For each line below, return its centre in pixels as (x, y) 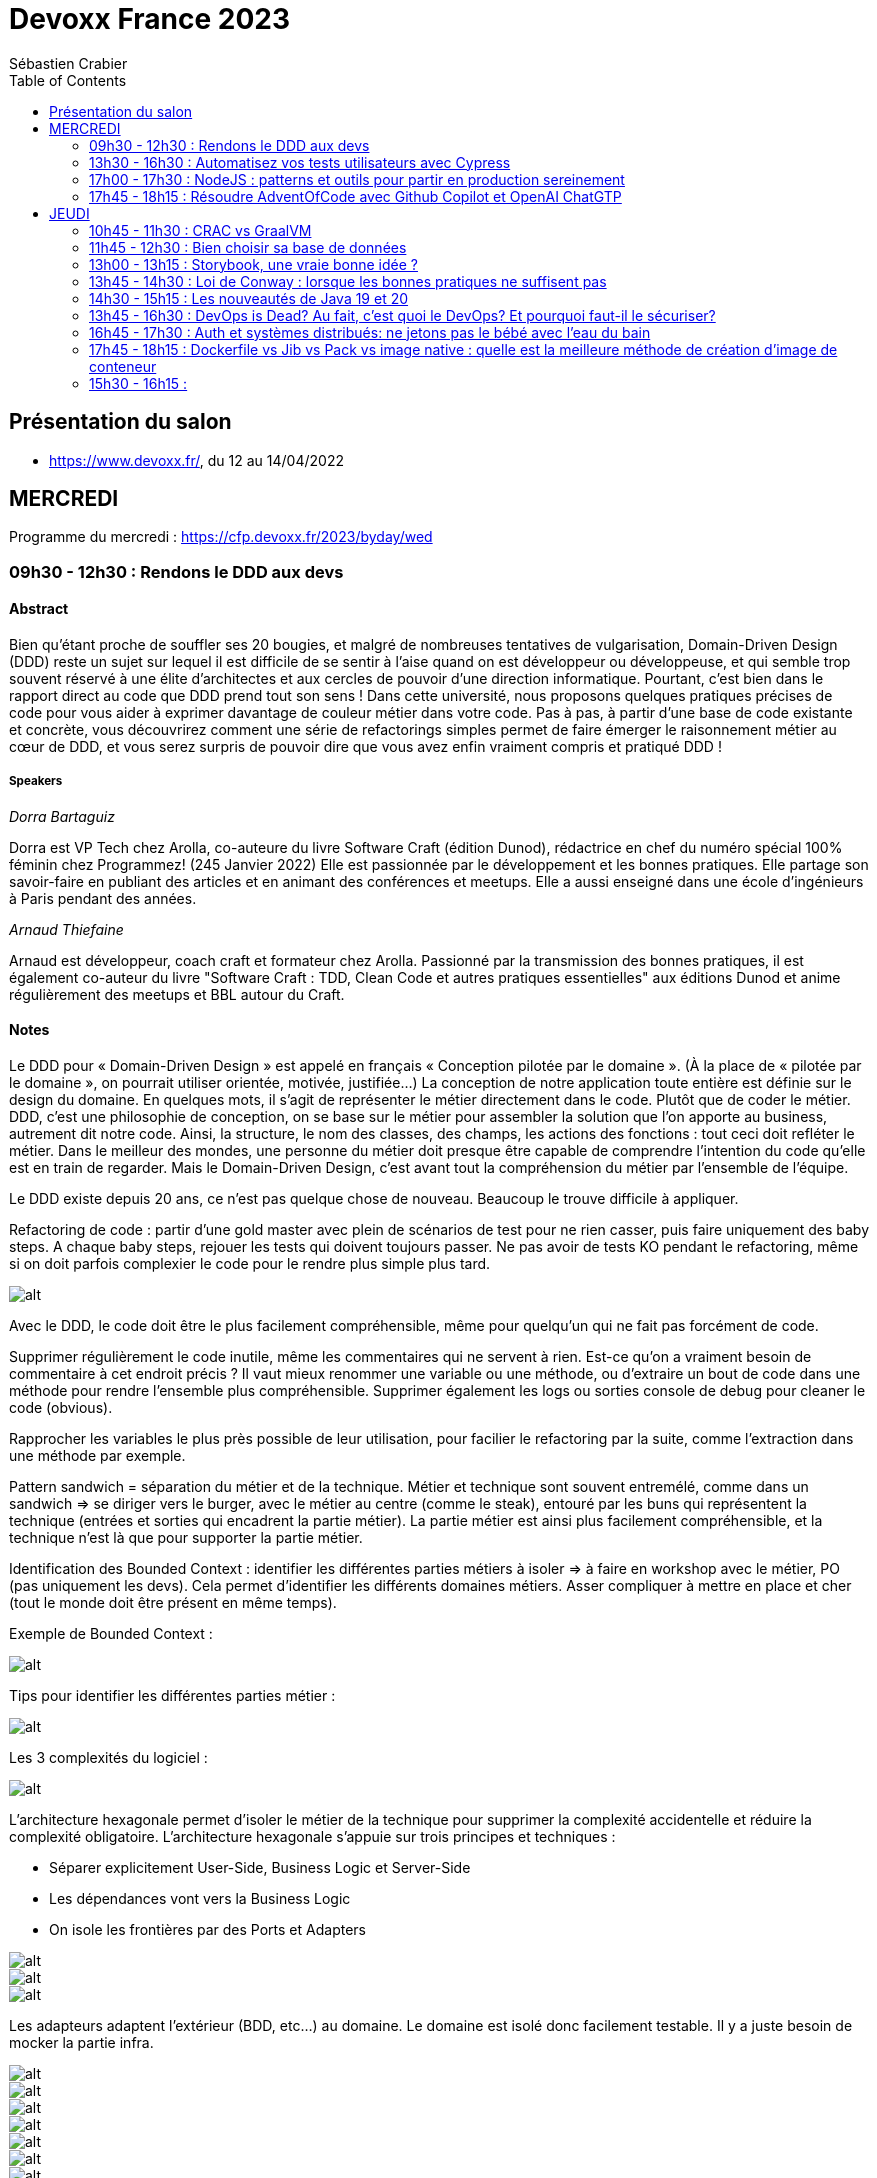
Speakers (36, 781)
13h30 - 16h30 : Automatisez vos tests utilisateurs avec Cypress (300, 162)
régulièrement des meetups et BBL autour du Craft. (177, 994)
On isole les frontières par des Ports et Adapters (207, 1930)
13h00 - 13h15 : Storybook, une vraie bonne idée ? (253, 264)
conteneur (123, 366)
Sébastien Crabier (68, 63)
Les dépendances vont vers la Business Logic (200, 1899)
